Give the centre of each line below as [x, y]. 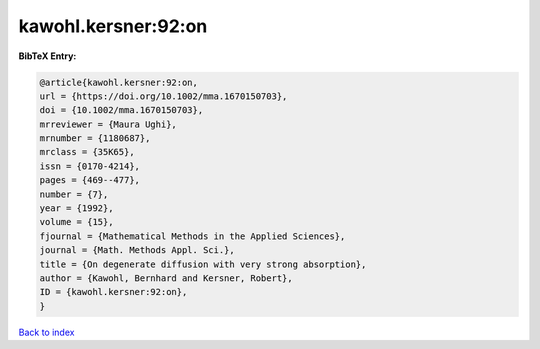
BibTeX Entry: [47, 56]
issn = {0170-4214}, [89, 166]
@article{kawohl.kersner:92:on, [119, 82]
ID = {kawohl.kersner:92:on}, [113, 292]
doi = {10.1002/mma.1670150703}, [121, 110]
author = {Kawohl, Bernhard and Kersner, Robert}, [166, 278]
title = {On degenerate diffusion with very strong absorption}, [203, 264]
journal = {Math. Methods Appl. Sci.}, [137, 250]
